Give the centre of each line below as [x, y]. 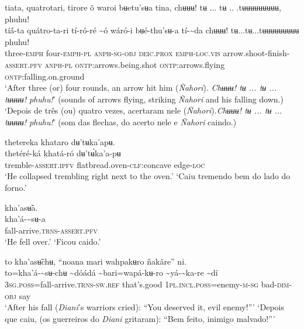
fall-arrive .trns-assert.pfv [51, 230]
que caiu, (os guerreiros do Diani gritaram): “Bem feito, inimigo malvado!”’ [140, 318]
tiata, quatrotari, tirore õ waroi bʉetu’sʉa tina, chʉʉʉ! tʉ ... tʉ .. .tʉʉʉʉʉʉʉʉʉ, [143, 7]
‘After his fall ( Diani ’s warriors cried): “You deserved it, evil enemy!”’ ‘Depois [144, 307]
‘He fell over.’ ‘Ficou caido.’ [53, 241]
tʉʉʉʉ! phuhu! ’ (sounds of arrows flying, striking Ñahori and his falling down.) [144, 99]
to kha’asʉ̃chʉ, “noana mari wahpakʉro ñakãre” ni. [96, 261]
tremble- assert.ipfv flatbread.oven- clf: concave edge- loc [105, 164]
